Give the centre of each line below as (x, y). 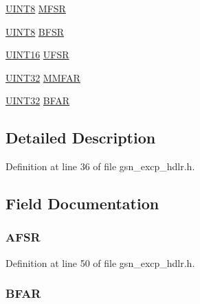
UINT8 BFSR (35, 31)
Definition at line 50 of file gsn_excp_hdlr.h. (100, 262)
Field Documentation (82, 203)
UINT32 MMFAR (43, 77)
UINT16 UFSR (37, 55)
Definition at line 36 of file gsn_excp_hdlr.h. (100, 166)
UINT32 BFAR (38, 101)
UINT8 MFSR (36, 8)
